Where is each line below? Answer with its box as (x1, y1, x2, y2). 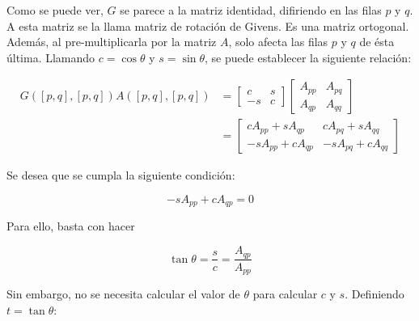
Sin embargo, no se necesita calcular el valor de (6, 285, 240, 302)
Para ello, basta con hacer (6, 218, 135, 234)
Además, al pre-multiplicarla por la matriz (6, 33, 217, 50)
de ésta (359, 33, 395, 50)
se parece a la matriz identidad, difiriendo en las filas (120, 2, 382, 18)
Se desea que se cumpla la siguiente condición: (6, 167, 235, 184)
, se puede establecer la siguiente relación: (205, 49, 412, 65)
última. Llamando (6, 49, 95, 65)
